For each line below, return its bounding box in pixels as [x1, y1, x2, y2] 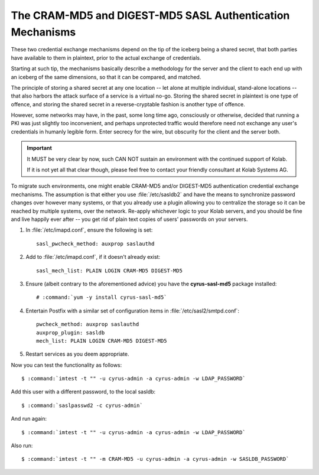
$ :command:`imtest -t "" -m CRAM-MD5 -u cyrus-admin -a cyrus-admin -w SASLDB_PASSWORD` [21, 456, 289, 463]
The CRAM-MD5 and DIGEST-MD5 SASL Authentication [11, 9, 290, 22]
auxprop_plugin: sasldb [36, 329, 105, 336]
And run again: [11, 415, 47, 422]
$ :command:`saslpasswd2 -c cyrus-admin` [21, 402, 143, 409]
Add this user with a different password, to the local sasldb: [11, 388, 156, 395]
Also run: [11, 442, 33, 449]
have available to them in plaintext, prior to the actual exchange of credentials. [11, 54, 201, 61]
